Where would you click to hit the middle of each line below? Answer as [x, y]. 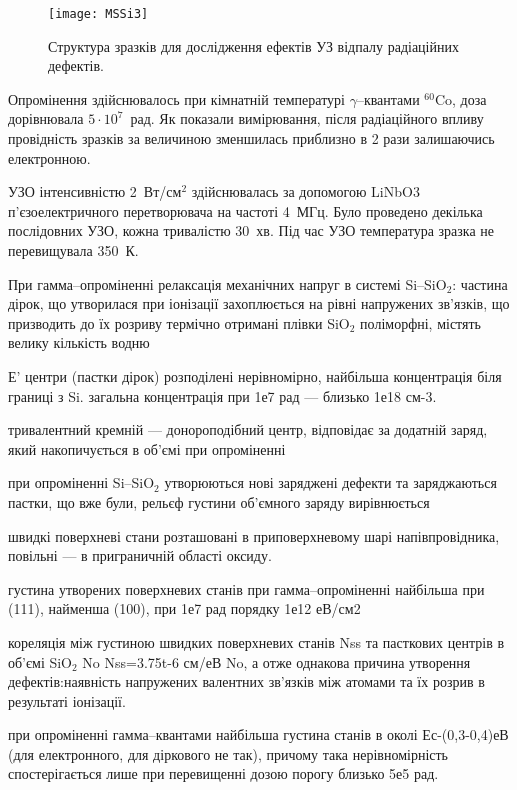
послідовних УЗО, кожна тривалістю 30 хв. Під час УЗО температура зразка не [251, 230]
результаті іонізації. [67, 700]
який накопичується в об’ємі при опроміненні [147, 448]
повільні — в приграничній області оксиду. [140, 555]
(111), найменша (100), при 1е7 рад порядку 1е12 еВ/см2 [184, 608]
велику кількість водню [79, 342]
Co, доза [460, 98]
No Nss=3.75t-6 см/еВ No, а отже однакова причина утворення [276, 661]
